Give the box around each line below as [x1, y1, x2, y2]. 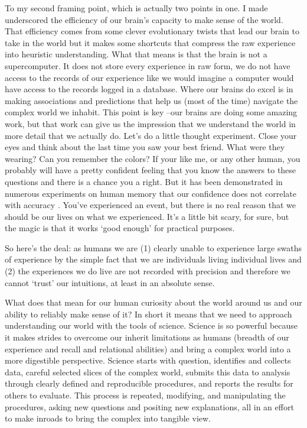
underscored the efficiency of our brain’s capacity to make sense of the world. [5, 13, 283, 25]
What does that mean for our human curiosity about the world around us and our [5, 296, 302, 309]
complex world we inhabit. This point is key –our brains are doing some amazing [5, 106, 298, 118]
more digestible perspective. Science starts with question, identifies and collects [5, 354, 291, 367]
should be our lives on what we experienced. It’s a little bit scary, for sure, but [5, 210, 289, 222]
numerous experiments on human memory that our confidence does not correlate [5, 187, 296, 199]
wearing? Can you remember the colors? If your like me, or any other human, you [5, 152, 301, 164]
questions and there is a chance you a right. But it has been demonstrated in [5, 175, 283, 187]
